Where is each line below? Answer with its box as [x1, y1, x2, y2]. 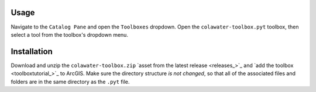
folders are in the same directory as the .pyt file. [11, 78, 130, 85]
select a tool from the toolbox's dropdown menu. [11, 31, 129, 38]
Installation [11, 47, 53, 56]
